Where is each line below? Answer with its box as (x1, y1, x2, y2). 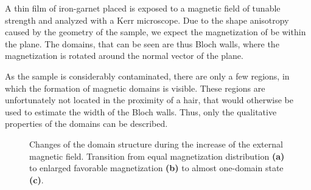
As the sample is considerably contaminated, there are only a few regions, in (5, 69, 290, 82)
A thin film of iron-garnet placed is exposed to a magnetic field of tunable (5, 2, 281, 14)
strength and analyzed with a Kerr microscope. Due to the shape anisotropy (5, 13, 289, 26)
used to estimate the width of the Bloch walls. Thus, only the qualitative (5, 105, 277, 118)
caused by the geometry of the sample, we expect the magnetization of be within (5, 25, 306, 38)
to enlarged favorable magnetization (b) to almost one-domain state (29, 161, 284, 174)
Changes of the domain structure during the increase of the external (29, 137, 283, 150)
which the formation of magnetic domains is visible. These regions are (5, 81, 265, 94)
